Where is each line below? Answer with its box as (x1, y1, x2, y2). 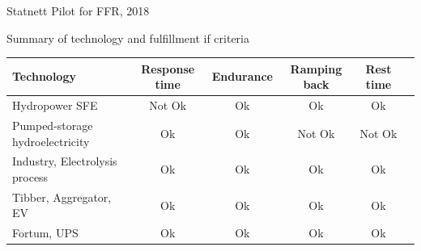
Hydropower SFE (12, 97, 98, 114)
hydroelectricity (12, 132, 90, 149)
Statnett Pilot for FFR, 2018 (6, 2, 150, 19)
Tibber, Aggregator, (12, 188, 112, 205)
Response (141, 60, 195, 77)
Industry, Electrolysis (12, 153, 117, 169)
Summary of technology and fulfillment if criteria (6, 29, 249, 46)
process (12, 169, 49, 185)
